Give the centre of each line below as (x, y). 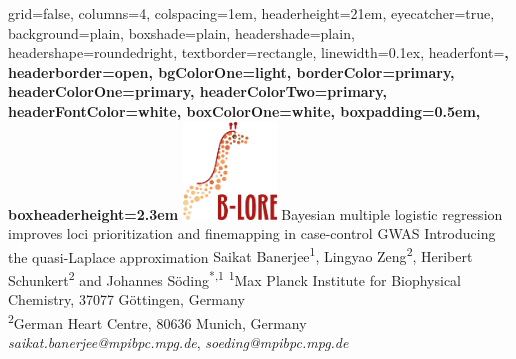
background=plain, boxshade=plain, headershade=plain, (181, 32)
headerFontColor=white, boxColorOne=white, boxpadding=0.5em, (244, 110)
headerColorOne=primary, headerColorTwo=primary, (197, 91)
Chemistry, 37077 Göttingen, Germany (126, 299)
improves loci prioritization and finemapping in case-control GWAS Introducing (252, 233)
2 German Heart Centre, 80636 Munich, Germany (157, 321)
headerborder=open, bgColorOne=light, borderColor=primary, (231, 71)
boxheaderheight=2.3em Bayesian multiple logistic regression (255, 213)
